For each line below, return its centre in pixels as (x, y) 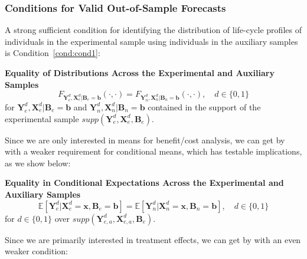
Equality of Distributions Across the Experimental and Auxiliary (140, 73)
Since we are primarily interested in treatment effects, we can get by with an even (153, 239)
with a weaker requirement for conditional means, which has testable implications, (153, 151)
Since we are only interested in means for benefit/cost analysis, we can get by (145, 140)
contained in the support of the (204, 106)
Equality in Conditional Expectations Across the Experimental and (144, 183)
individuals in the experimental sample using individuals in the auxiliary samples (151, 41)
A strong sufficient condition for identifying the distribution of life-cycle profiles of (153, 30)
